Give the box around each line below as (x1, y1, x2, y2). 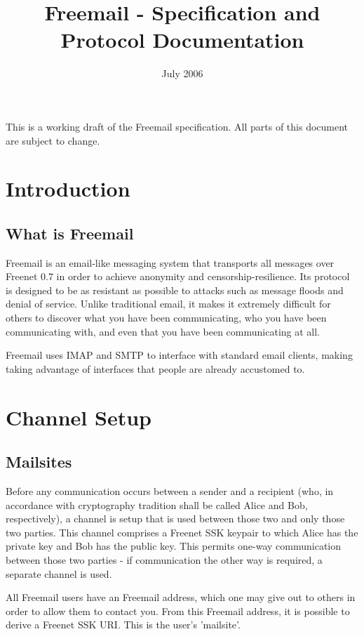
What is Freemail (6, 222, 134, 244)
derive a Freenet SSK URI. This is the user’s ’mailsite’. (6, 617, 241, 632)
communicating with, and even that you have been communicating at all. (6, 324, 320, 338)
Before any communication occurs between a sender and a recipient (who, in (6, 484, 334, 498)
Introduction (6, 174, 130, 203)
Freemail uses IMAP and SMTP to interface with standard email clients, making (6, 348, 353, 362)
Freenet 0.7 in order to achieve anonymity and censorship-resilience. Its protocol (6, 269, 350, 284)
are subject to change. (6, 133, 100, 147)
